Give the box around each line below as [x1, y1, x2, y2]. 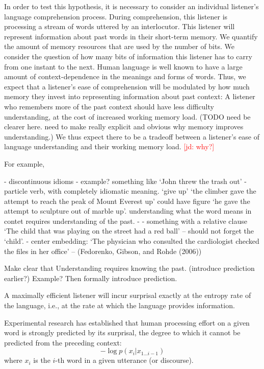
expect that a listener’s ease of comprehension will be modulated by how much [4, 81, 250, 91]
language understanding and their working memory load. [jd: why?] [4, 141, 215, 152]
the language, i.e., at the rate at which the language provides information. [4, 300, 235, 311]
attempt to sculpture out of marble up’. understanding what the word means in [4, 205, 252, 216]
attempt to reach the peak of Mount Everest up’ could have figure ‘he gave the [4, 195, 250, 206]
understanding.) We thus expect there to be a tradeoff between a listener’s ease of [4, 131, 260, 142]
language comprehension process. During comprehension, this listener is [4, 11, 228, 21]
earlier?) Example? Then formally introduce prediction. [4, 272, 177, 283]
